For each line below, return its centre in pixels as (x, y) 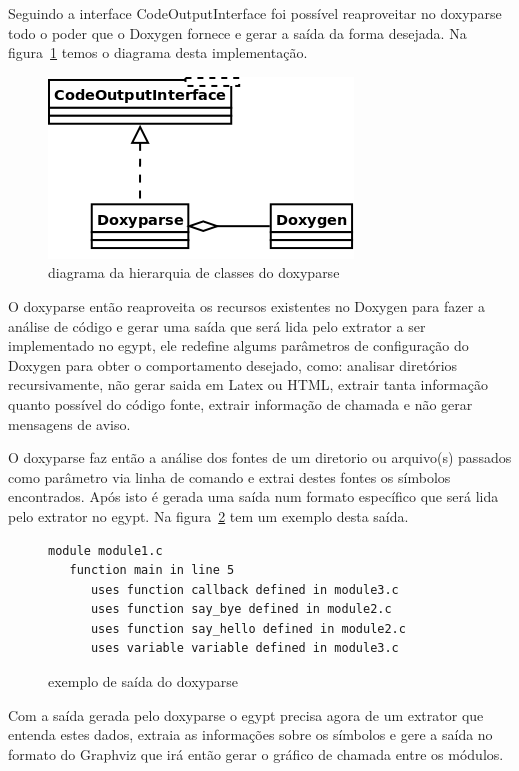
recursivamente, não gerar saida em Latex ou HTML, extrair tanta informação (248, 384)
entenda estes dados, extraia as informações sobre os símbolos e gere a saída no (250, 734)
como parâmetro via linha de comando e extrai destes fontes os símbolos (229, 476)
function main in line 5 (152, 570)
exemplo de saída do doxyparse (143, 681)
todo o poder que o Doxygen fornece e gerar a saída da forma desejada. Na (237, 32)
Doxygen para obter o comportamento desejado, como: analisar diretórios (233, 364)
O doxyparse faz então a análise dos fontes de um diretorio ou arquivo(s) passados (260, 457)
